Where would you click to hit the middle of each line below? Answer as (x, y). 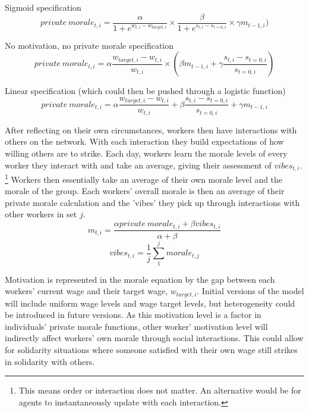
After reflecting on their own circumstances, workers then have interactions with (151, 129)
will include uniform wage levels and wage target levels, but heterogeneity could (150, 303)
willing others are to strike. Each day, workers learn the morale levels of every (146, 153)
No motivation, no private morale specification (89, 45)
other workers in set (41, 214)
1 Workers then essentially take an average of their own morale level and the (144, 178)
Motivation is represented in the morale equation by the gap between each (140, 279)
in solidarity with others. (50, 361)
